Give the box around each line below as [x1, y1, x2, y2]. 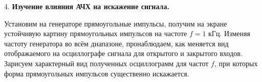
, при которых [214, 58, 258, 68]
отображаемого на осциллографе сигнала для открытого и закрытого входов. [4, 48, 243, 59]
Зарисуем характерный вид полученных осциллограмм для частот [4, 58, 209, 68]
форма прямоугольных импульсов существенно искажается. [4, 68, 189, 78]
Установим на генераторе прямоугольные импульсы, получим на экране [4, 18, 227, 29]
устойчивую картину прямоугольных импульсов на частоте [4, 28, 187, 39]
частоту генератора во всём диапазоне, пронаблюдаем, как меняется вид [4, 38, 229, 48]
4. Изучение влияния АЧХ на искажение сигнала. [4, 1, 169, 11]
